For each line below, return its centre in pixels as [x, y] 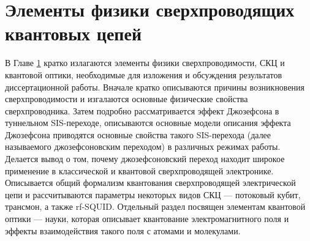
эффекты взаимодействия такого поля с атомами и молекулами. [123, 230]
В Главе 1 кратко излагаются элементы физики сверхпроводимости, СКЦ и [145, 63]
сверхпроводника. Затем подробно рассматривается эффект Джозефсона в [142, 110]
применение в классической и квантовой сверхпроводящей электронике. [139, 170]
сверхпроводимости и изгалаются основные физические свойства [127, 99]
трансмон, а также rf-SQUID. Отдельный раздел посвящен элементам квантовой [155, 206]
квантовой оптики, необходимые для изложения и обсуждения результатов [144, 74]
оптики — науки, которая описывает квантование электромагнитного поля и [147, 219]
